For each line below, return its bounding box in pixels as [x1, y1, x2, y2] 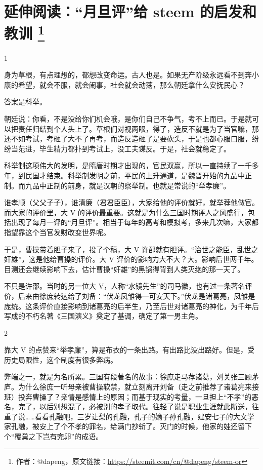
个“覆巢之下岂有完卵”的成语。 [4, 431, 103, 442]
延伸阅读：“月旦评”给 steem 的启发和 [4, 1, 256, 22]
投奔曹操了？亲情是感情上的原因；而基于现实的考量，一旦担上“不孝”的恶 [18, 391, 259, 402]
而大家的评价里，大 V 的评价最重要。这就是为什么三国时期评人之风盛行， [4, 207, 248, 217]
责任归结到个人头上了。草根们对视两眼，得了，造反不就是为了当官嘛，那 [18, 123, 259, 134]
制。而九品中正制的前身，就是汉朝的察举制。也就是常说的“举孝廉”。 [4, 180, 231, 190]
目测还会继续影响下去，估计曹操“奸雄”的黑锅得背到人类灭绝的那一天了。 [4, 263, 245, 274]
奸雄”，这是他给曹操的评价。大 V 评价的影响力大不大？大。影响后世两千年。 [4, 254, 258, 264]
